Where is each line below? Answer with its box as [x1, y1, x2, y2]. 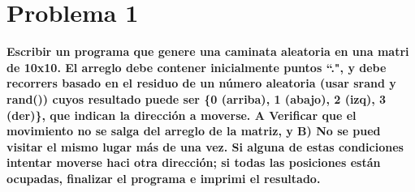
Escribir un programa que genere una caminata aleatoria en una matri [6, 43, 409, 60]
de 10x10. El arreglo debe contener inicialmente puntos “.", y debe [6, 58, 387, 75]
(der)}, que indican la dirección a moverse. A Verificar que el [6, 106, 357, 123]
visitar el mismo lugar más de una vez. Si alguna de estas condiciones [6, 138, 404, 155]
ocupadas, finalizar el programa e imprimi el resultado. [6, 169, 321, 186]
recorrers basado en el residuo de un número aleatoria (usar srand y [6, 75, 396, 92]
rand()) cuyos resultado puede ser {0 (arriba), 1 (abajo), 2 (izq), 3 [6, 90, 387, 107]
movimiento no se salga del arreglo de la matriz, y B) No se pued [6, 122, 381, 139]
